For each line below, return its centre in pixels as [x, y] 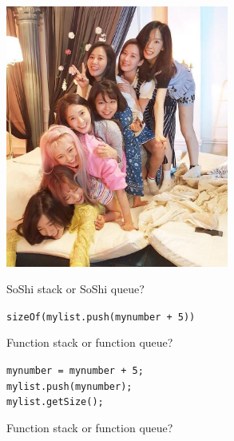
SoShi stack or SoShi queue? [75, 289]
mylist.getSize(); [55, 402]
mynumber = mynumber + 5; [75, 370]
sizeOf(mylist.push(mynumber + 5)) [101, 317]
